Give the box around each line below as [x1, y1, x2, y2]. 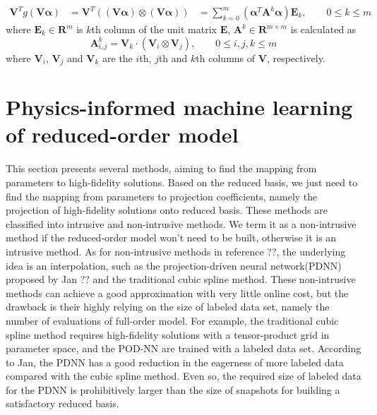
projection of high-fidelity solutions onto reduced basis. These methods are [6, 203, 328, 217]
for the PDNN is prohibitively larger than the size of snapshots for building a [6, 382, 340, 397]
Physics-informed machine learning [6, 92, 353, 121]
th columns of [196, 50, 256, 65]
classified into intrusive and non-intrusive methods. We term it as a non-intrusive [6, 216, 357, 231]
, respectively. [266, 50, 325, 65]
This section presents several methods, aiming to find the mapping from [6, 161, 317, 176]
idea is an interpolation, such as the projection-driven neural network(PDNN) [6, 258, 342, 272]
